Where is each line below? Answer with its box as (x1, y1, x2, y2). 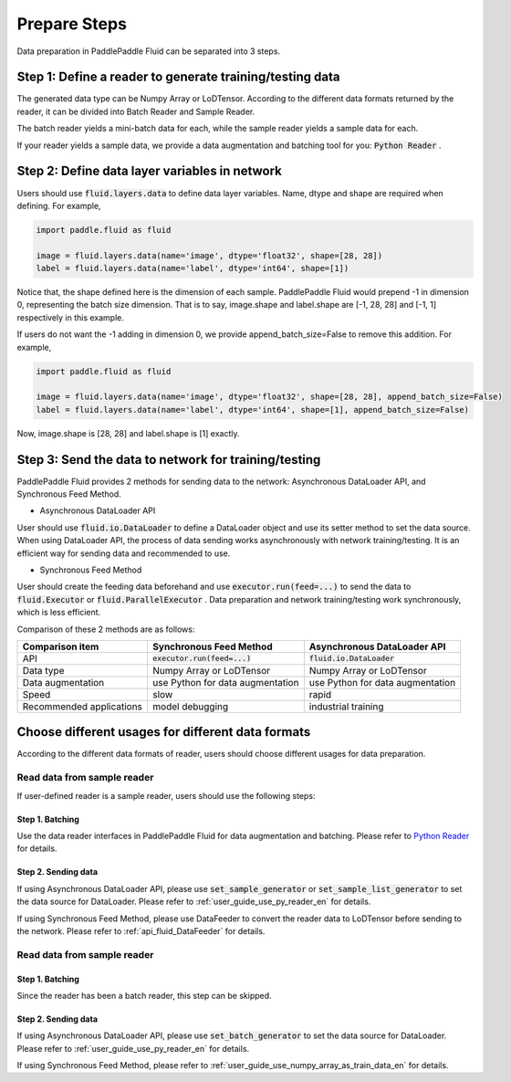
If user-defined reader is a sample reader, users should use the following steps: (16, 790, 316, 801)
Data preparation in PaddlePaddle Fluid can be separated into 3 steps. (16, 46, 281, 57)
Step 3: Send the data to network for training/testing (16, 452, 321, 467)
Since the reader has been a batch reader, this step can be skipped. (16, 990, 273, 1001)
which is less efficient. (16, 607, 101, 618)
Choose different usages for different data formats (16, 724, 311, 740)
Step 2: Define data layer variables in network (16, 163, 283, 179)
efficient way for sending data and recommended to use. (16, 548, 231, 559)
